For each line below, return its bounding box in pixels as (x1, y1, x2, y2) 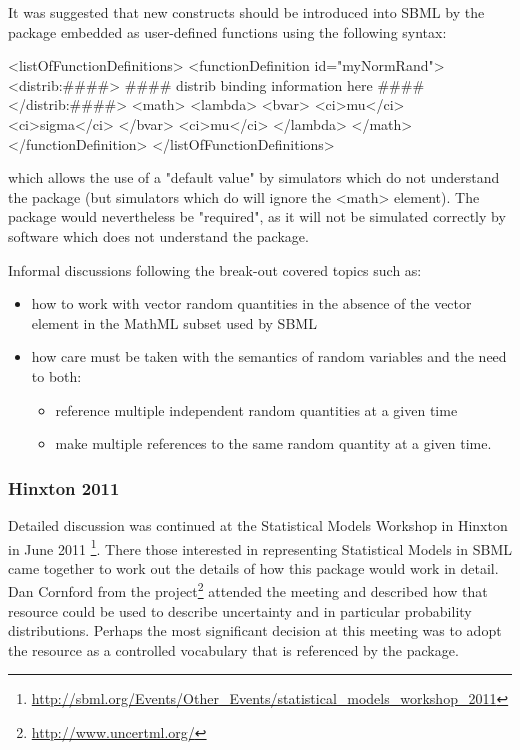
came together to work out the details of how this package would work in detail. (8, 557, 499, 578)
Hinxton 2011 (8, 475, 120, 500)
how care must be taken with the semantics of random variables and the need (31, 346, 507, 367)
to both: (31, 365, 82, 386)
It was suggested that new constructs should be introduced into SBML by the (8, 2, 485, 22)
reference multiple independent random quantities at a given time (55, 399, 458, 420)
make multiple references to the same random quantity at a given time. (55, 433, 492, 454)
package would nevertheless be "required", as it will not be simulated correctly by (8, 206, 506, 227)
